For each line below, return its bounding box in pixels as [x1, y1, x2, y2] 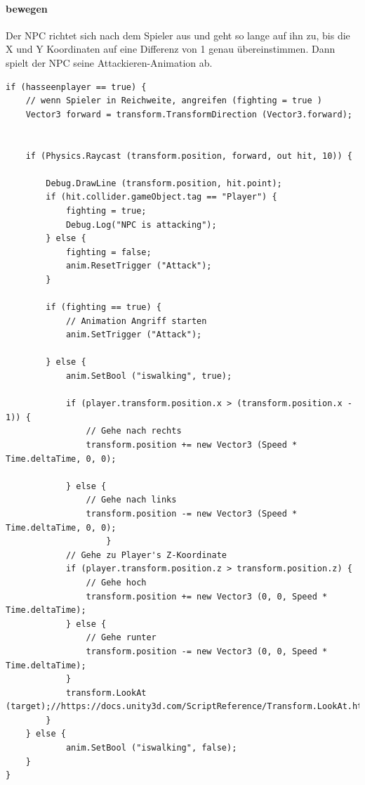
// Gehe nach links [86, 495, 177, 505]
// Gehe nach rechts [86, 426, 182, 436]
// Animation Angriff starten [65, 316, 207, 326]
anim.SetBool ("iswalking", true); [65, 371, 232, 382]
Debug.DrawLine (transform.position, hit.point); [46, 178, 282, 188]
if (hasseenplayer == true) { [6, 82, 147, 92]
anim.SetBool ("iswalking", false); [65, 743, 237, 753]
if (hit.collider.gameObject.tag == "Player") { [46, 192, 277, 202]
